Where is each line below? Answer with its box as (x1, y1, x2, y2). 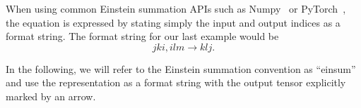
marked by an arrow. (6, 88, 96, 103)
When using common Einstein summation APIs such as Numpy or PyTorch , (6, 1, 346, 15)
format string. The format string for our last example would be (6, 29, 279, 43)
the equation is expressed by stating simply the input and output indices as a (6, 15, 341, 29)
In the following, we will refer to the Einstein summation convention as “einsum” (6, 61, 356, 76)
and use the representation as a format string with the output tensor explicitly (6, 75, 346, 90)
